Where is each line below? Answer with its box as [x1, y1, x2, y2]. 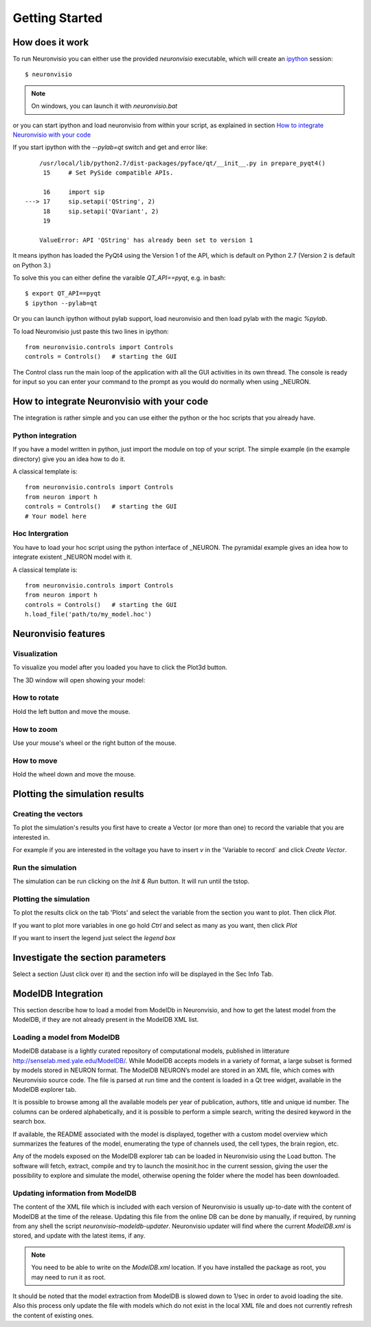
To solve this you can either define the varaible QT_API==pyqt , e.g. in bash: [12, 274, 226, 282]
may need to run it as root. [31, 1273, 106, 1281]
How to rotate [12, 693, 59, 702]
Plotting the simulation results [12, 788, 144, 800]
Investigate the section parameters [12, 952, 166, 963]
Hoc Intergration [12, 529, 69, 539]
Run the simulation [12, 862, 77, 872]
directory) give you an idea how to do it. [12, 454, 126, 463]
